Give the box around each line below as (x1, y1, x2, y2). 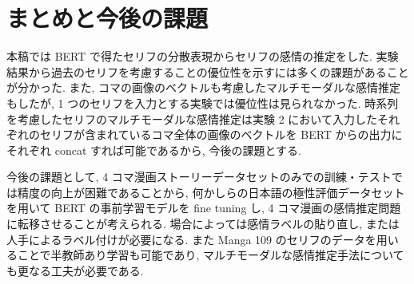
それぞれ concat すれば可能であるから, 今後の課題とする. (6, 141, 301, 158)
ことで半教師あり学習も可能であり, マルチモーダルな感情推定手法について (17, 247, 404, 263)
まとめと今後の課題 (6, 2, 209, 34)
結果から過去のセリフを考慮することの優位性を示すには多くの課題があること (6, 63, 409, 80)
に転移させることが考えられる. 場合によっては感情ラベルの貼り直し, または (6, 215, 400, 232)
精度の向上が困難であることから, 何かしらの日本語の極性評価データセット (17, 183, 405, 200)
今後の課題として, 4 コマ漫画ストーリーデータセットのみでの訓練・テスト (6, 168, 392, 185)
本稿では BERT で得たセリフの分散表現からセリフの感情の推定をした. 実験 (6, 48, 399, 65)
